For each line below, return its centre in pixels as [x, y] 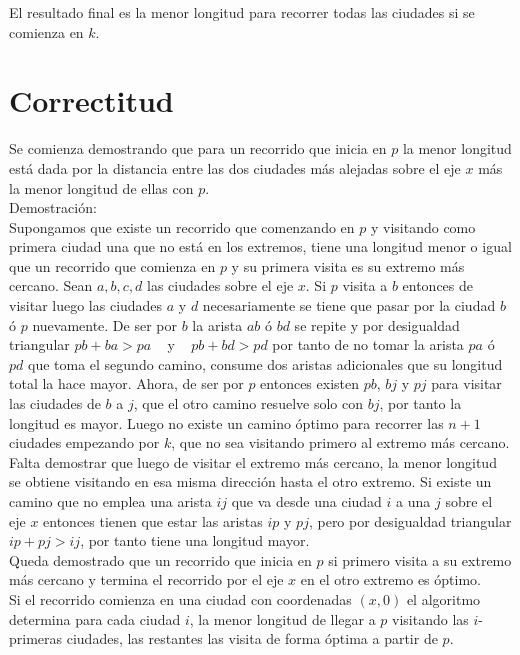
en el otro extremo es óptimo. [390, 579]
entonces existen [310, 383]
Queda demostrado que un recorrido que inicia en [160, 559]
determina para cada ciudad [95, 618]
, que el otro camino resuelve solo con [248, 403]
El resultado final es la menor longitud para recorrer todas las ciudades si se [242, 12]
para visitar [466, 383]
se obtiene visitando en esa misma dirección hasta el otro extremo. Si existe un [250, 481]
